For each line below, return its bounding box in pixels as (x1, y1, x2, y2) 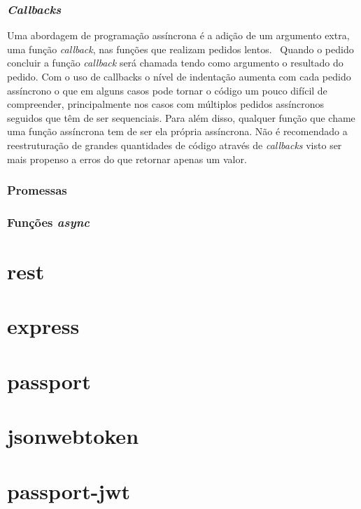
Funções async (7, 213, 90, 230)
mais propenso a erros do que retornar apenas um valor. (7, 151, 247, 166)
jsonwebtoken (7, 421, 139, 450)
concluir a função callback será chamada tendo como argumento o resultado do (7, 55, 344, 70)
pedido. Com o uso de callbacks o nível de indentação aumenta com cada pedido (7, 69, 351, 83)
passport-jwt (7, 476, 130, 505)
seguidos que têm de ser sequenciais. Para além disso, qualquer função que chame (7, 110, 355, 125)
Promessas (7, 181, 67, 199)
